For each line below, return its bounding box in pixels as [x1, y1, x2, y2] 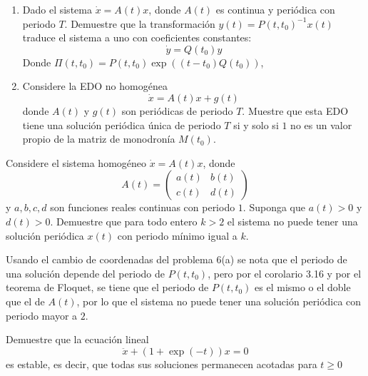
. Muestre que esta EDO [242, 103, 349, 118]
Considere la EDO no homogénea [22, 78, 168, 93]
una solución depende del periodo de [6, 265, 165, 280]
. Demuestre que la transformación [64, 16, 215, 31]
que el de [6, 293, 45, 308]
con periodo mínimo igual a [117, 228, 237, 243]
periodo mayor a [6, 308, 78, 322]
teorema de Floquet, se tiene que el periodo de [6, 280, 209, 295]
